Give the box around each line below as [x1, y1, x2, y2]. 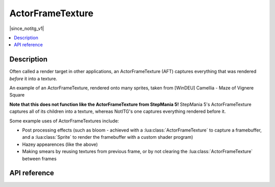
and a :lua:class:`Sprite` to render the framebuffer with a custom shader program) [22, 134, 194, 140]
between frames [22, 155, 57, 162]
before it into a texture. [9, 75, 58, 81]
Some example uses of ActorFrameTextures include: [9, 117, 119, 124]
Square [9, 92, 25, 98]
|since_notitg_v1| [9, 25, 44, 32]
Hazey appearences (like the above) [22, 141, 98, 147]
